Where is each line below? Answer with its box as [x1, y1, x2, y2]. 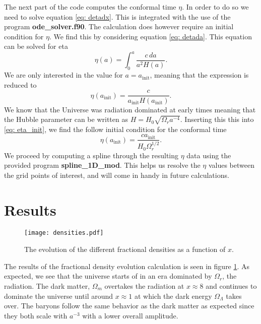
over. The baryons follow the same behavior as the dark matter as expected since [4, 300, 254, 311]
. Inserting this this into [180, 114, 254, 124]
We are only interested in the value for [4, 70, 123, 80]
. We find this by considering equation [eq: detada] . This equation [49, 31, 252, 41]
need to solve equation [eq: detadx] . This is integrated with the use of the [4, 11, 231, 22]
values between [208, 160, 254, 170]
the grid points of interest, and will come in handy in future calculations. [4, 169, 229, 180]
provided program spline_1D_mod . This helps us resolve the [4, 160, 201, 170]
